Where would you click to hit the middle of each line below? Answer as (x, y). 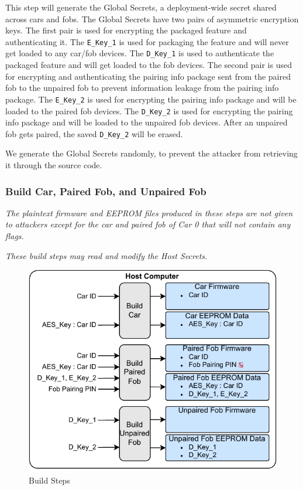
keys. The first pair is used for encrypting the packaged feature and (126, 30)
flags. (15, 236)
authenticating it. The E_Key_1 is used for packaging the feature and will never (147, 41)
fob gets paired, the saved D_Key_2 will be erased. (94, 133)
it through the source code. (54, 165)
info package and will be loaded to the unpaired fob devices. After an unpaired (147, 122)
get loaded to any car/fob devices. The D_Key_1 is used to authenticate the (140, 53)
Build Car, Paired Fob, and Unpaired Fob (106, 191)
